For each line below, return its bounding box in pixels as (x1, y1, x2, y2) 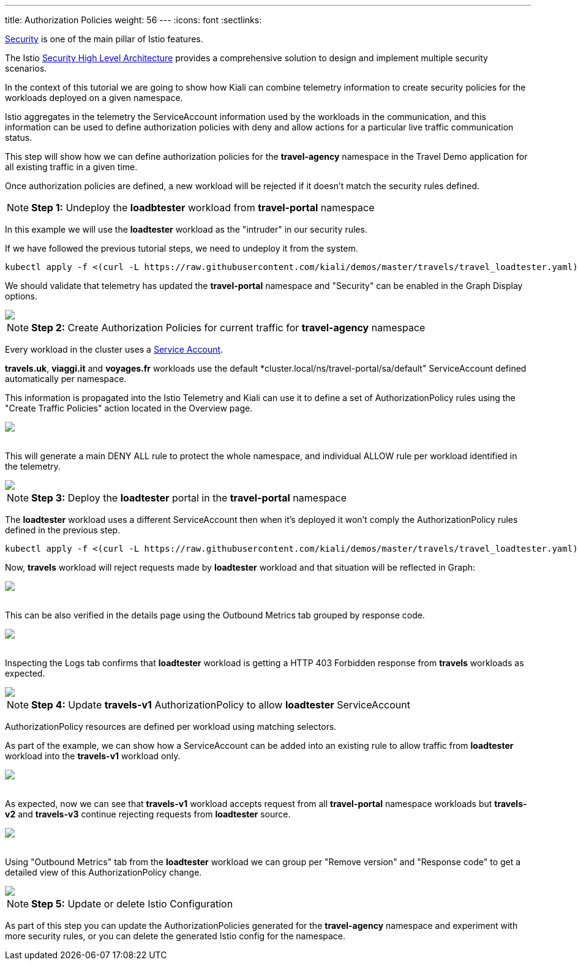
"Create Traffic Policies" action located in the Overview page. (5, 403, 253, 413)
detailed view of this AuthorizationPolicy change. (5, 867, 202, 877)
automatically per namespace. (5, 374, 127, 384)
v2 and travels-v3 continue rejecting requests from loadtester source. (5, 809, 291, 819)
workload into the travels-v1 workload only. (5, 751, 181, 761)
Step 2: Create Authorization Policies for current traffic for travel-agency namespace (31, 321, 426, 334)
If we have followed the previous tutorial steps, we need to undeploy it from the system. (5, 243, 358, 253)
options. (5, 291, 38, 301)
